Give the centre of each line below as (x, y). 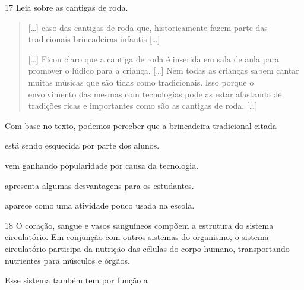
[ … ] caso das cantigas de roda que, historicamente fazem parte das (148, 27)
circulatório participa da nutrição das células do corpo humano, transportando (147, 248)
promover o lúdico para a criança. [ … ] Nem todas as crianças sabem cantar (164, 70)
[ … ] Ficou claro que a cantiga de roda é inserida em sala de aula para (153, 59)
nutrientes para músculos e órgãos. (67, 260)
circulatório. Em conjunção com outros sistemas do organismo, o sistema (137, 237)
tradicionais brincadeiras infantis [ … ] (94, 39)
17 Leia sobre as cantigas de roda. (66, 7)
